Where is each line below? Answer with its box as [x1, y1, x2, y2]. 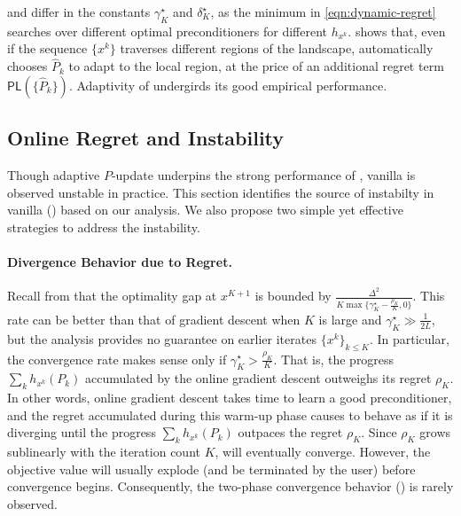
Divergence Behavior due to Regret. [7, 252, 232, 270]
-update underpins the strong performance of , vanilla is [111, 166, 416, 184]
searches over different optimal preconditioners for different [7, 21, 327, 40]
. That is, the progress [273, 349, 395, 368]
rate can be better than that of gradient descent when [7, 309, 301, 328]
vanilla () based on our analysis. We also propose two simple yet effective [7, 200, 403, 219]
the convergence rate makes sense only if [7, 349, 227, 368]
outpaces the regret [238, 423, 343, 442]
